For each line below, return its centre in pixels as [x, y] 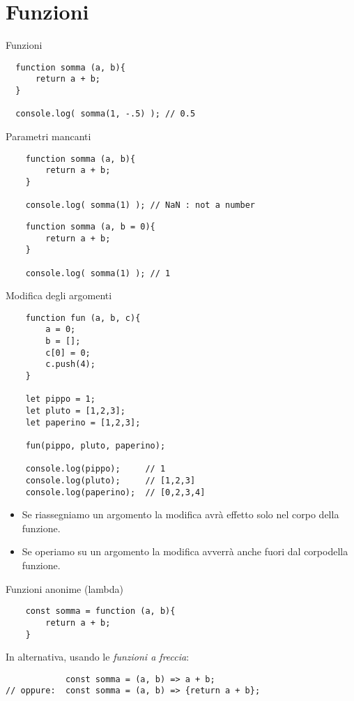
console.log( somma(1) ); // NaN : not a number [140, 205]
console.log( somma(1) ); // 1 [98, 273]
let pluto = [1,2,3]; [75, 411]
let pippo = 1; [60, 399]
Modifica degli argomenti [59, 295]
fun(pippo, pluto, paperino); [95, 445]
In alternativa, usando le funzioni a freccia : [98, 657]
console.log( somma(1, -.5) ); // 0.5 [106, 114]
